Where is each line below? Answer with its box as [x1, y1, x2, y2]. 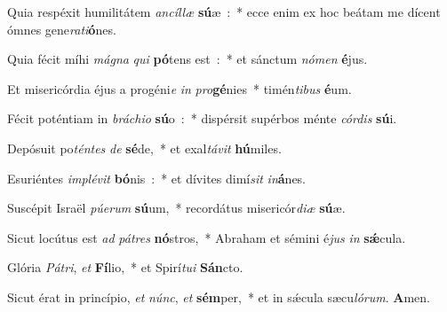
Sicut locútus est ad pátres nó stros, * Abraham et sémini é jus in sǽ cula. [7, 228, 406, 246]
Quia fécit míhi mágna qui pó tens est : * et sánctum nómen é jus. [7, 50, 368, 68]
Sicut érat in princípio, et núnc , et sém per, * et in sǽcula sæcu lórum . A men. [7, 287, 431, 306]
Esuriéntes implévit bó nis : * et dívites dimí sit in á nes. [7, 168, 307, 187]
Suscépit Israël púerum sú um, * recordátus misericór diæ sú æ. [7, 199, 346, 217]
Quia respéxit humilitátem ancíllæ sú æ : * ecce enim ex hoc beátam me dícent [7, 3, 441, 20]
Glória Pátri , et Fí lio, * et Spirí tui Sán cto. [7, 258, 243, 277]
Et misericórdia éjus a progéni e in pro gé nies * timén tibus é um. [7, 79, 352, 97]
